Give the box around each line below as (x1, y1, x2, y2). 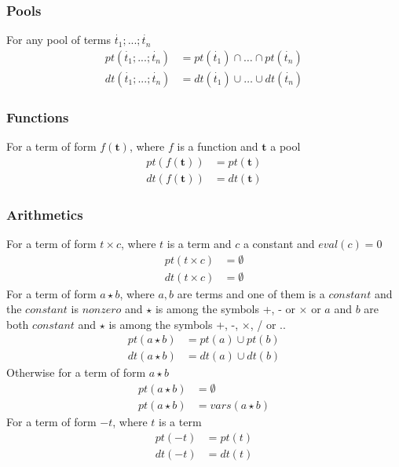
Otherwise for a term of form (6, 364, 146, 381)
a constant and (243, 235, 315, 251)
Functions (6, 107, 69, 126)
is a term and (167, 235, 232, 251)
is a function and (177, 138, 258, 155)
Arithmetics (6, 204, 83, 224)
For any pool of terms (6, 31, 111, 48)
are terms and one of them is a (177, 285, 325, 301)
